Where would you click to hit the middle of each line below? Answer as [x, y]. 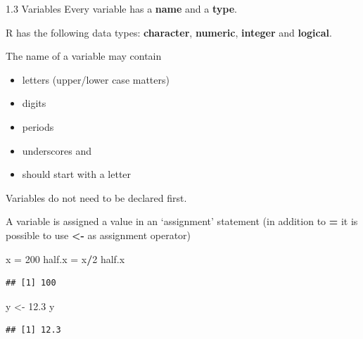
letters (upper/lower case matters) [96, 79]
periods [38, 126]
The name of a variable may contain [84, 56]
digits [34, 103]
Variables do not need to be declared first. [96, 197]
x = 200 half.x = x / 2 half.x [65, 258]
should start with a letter [77, 174]
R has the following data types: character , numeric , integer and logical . [169, 32]
